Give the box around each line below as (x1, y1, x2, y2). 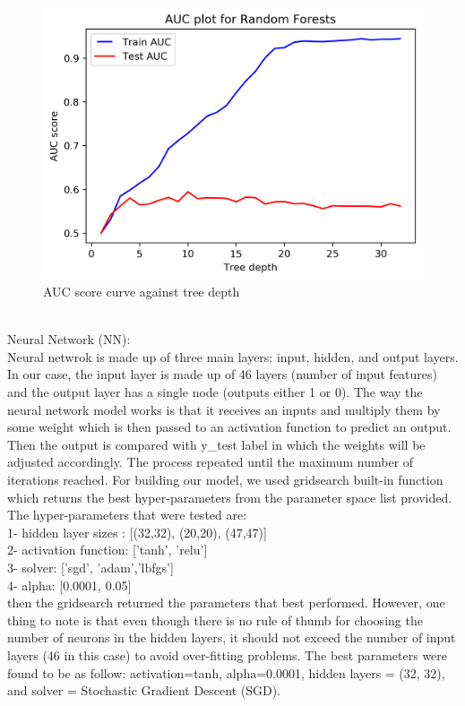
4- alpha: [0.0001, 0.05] (7, 575, 132, 594)
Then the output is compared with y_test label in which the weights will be (7, 435, 426, 453)
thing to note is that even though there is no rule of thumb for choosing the (7, 610, 423, 629)
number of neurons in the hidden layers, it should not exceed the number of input (7, 628, 456, 647)
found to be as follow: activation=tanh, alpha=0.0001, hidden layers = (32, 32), (7, 663, 445, 682)
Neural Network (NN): (7, 330, 131, 349)
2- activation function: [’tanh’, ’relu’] (7, 540, 208, 559)
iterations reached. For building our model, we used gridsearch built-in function (7, 470, 443, 489)
